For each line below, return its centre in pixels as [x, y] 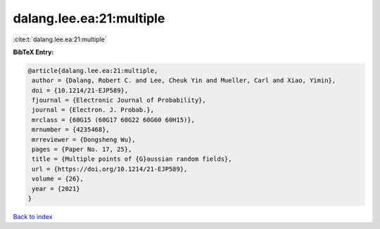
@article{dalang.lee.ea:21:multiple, [93, 71]
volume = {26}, [58, 179]
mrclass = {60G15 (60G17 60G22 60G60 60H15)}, [113, 120]
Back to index [33, 216]
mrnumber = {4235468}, [71, 130]
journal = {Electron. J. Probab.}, [93, 110]
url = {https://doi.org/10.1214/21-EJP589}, [110, 169]
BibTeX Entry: [33, 52]
